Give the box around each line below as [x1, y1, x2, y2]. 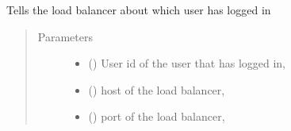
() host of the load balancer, [88, 81, 225, 98]
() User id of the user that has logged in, [88, 55, 286, 71]
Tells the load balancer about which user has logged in [6, 2, 271, 17]
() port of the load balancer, [88, 108, 225, 125]
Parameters [37, 28, 93, 44]
